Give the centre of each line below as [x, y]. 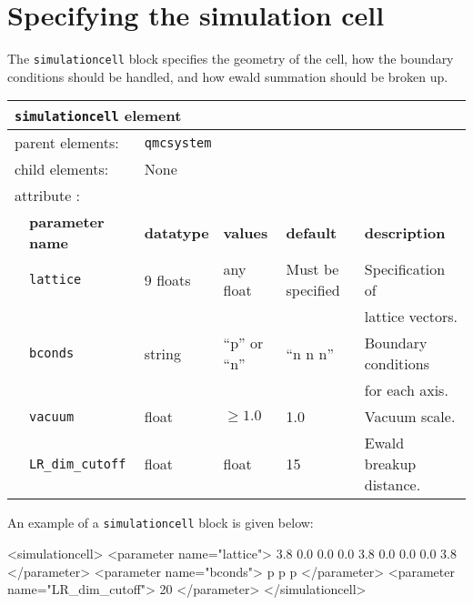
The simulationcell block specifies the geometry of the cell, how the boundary [231, 59]
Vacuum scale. [410, 417]
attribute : [48, 196]
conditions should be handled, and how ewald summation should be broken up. [228, 76]
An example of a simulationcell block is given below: [161, 523]
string [162, 353]
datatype [176, 232]
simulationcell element [98, 116]
